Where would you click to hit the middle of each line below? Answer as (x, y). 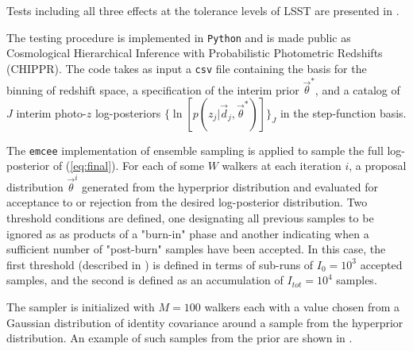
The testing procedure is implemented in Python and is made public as (179, 37)
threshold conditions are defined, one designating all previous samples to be (190, 217)
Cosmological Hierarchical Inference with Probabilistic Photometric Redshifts (195, 53)
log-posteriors (128, 112)
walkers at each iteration (282, 166)
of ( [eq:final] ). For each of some (128, 166)
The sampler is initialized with (81, 306)
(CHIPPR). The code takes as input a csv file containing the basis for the (187, 68)
